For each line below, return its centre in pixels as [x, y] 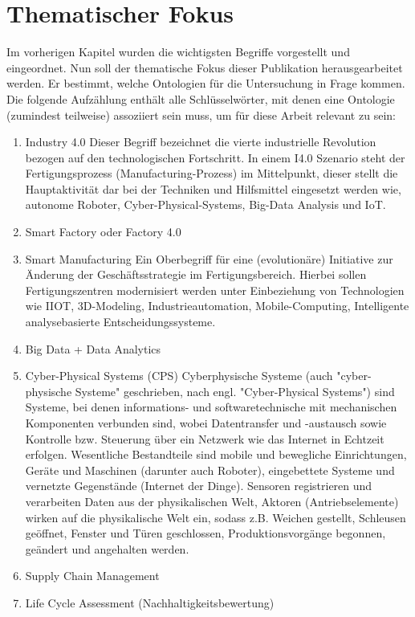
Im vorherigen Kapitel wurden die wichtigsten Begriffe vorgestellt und [178, 52]
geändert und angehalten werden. [107, 548]
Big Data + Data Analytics [93, 348]
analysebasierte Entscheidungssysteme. [120, 322]
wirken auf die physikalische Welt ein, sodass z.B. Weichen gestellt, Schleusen [216, 517]
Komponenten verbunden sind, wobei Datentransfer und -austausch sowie [206, 423]
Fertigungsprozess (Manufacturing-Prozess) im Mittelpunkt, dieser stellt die [212, 173]
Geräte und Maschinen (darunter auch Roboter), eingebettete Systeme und [210, 470]
